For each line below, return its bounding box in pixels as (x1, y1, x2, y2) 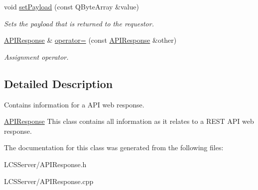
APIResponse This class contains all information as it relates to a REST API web (4, 116, 254, 126)
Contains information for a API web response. (4, 99, 144, 109)
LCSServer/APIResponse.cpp (4, 176, 94, 186)
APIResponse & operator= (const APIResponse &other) (4, 35, 177, 45)
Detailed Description (4, 76, 113, 91)
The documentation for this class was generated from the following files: (4, 142, 224, 153)
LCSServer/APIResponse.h (4, 159, 87, 169)
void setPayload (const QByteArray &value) (4, 1, 139, 11)
